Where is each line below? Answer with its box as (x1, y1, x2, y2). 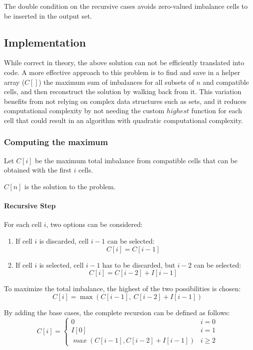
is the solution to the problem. (24, 181, 116, 191)
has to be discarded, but (102, 259, 176, 270)
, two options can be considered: (46, 219, 143, 229)
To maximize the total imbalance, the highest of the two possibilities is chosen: (4, 283, 241, 294)
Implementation (4, 34, 86, 50)
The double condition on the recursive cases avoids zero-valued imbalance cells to (4, 1, 248, 11)
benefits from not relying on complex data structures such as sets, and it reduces (4, 96, 247, 106)
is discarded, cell (39, 235, 89, 246)
